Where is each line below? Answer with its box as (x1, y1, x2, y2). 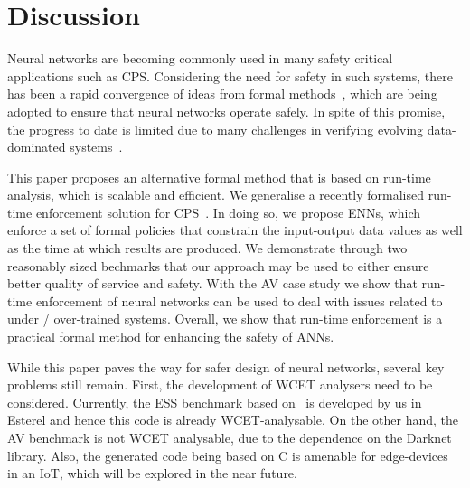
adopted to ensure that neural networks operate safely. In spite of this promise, (7, 101, 446, 120)
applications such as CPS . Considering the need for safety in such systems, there (7, 66, 453, 85)
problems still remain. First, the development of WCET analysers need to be (7, 375, 433, 394)
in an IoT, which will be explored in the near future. (7, 464, 297, 483)
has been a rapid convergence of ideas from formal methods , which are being (7, 84, 437, 103)
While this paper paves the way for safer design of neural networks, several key (7, 357, 445, 376)
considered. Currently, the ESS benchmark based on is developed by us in (7, 392, 422, 411)
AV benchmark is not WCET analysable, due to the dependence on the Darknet (7, 428, 452, 446)
